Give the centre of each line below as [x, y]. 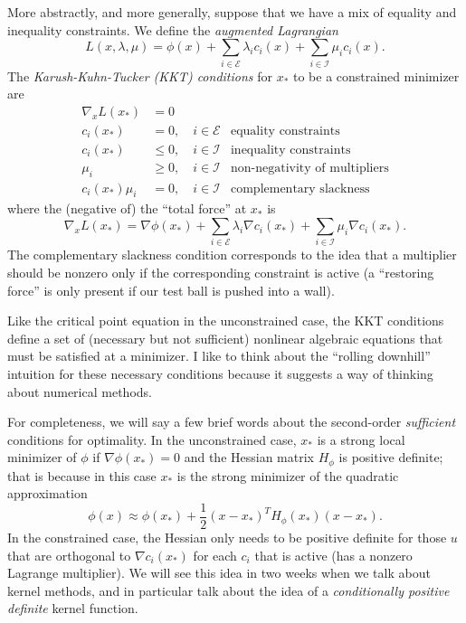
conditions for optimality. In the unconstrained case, [152, 439]
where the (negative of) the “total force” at [127, 208]
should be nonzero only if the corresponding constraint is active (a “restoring [221, 272]
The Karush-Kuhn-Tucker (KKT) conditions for [140, 76]
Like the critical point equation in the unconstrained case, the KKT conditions [226, 321]
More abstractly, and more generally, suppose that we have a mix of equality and [232, 12]
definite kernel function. [73, 608]
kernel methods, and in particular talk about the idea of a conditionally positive [228, 590]
